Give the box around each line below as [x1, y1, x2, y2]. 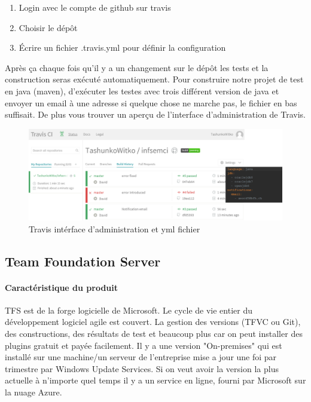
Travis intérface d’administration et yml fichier [29, 222, 200, 235]
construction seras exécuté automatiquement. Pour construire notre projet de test [5, 73, 304, 85]
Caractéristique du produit [5, 281, 118, 293]
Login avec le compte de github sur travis [19, 1, 171, 13]
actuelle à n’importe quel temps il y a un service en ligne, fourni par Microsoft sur [5, 374, 306, 386]
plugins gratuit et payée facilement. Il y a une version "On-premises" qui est [5, 339, 282, 351]
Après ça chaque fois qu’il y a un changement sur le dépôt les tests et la [5, 61, 269, 73]
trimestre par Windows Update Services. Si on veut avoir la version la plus [5, 362, 279, 375]
